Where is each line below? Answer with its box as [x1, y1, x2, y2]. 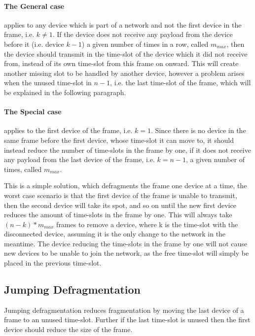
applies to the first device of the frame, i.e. [4, 125, 133, 135]
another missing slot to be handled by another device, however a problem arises [4, 67, 245, 78]
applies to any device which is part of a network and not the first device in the [4, 19, 242, 30]
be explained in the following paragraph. [4, 87, 126, 97]
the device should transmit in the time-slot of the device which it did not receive [4, 48, 248, 59]
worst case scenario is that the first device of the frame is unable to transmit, [4, 190, 237, 200]
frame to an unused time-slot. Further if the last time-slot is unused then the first [4, 314, 251, 325]
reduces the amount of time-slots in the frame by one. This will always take [4, 209, 232, 220]
